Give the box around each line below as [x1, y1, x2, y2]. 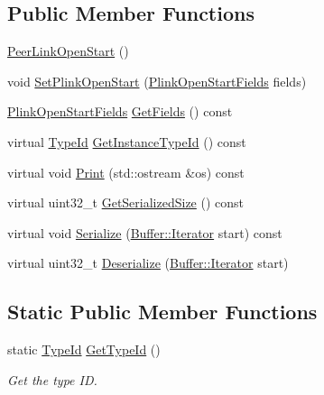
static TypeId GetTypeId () [7, 340, 161, 359]
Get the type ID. [7, 370, 97, 389]
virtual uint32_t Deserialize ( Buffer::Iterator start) [7, 253, 289, 272]
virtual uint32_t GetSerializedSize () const [7, 193, 245, 212]
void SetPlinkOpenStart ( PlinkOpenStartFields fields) [7, 71, 307, 90]
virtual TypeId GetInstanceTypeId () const [7, 132, 246, 151]
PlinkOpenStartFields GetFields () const [7, 102, 233, 121]
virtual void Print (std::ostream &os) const [7, 162, 245, 181]
